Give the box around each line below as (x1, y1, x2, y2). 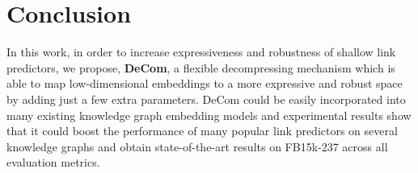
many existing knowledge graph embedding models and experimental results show (6, 106, 412, 123)
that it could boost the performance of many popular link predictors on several (6, 122, 398, 139)
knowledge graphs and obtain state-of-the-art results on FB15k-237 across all (6, 138, 388, 154)
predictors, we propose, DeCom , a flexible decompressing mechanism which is (6, 59, 395, 76)
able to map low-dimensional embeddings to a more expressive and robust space (6, 75, 403, 92)
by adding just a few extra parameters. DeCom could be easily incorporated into (6, 90, 406, 107)
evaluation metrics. (6, 154, 100, 171)
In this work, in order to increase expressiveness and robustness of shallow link (6, 43, 396, 60)
